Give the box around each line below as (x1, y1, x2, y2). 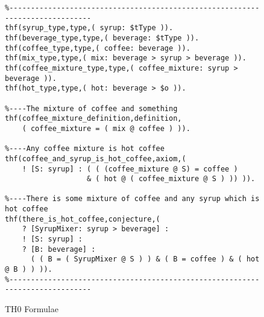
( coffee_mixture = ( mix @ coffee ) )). (22, 124, 190, 133)
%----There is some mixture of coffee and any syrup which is (5, 194, 260, 203)
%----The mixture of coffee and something (5, 104, 178, 113)
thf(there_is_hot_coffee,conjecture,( (5, 214, 160, 223)
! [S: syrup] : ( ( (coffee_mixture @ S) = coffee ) (22, 164, 238, 173)
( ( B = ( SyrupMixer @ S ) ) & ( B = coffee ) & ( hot (30, 255, 260, 264)
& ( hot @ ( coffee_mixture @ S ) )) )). (87, 175, 256, 184)
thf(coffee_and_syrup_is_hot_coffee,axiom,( (5, 154, 186, 163)
